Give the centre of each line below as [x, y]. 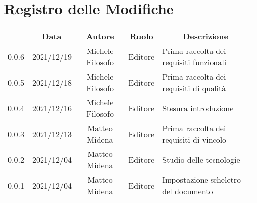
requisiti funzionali [194, 62]
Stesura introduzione [198, 108]
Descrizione [206, 36]
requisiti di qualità [194, 88]
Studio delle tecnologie [201, 159]
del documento [188, 191]
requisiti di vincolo [194, 140]
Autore [100, 36]
